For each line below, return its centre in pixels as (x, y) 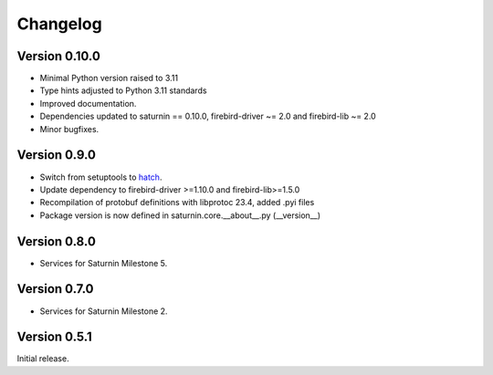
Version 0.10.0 (58, 56)
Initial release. (43, 359)
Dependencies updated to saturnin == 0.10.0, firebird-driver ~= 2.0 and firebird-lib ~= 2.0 (208, 116)
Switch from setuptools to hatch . (101, 177)
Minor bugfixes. (69, 129)
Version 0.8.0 (56, 241)
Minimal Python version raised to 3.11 (109, 78)
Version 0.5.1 (55, 337)
